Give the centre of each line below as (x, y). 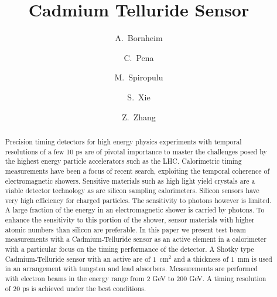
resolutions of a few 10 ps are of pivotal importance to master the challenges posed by (136, 151)
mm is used (255, 259)
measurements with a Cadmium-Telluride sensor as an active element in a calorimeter (136, 239)
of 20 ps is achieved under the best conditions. (76, 288)
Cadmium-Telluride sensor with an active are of (78, 259)
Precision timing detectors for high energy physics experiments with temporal (123, 141)
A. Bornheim (139, 38)
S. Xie (139, 97)
